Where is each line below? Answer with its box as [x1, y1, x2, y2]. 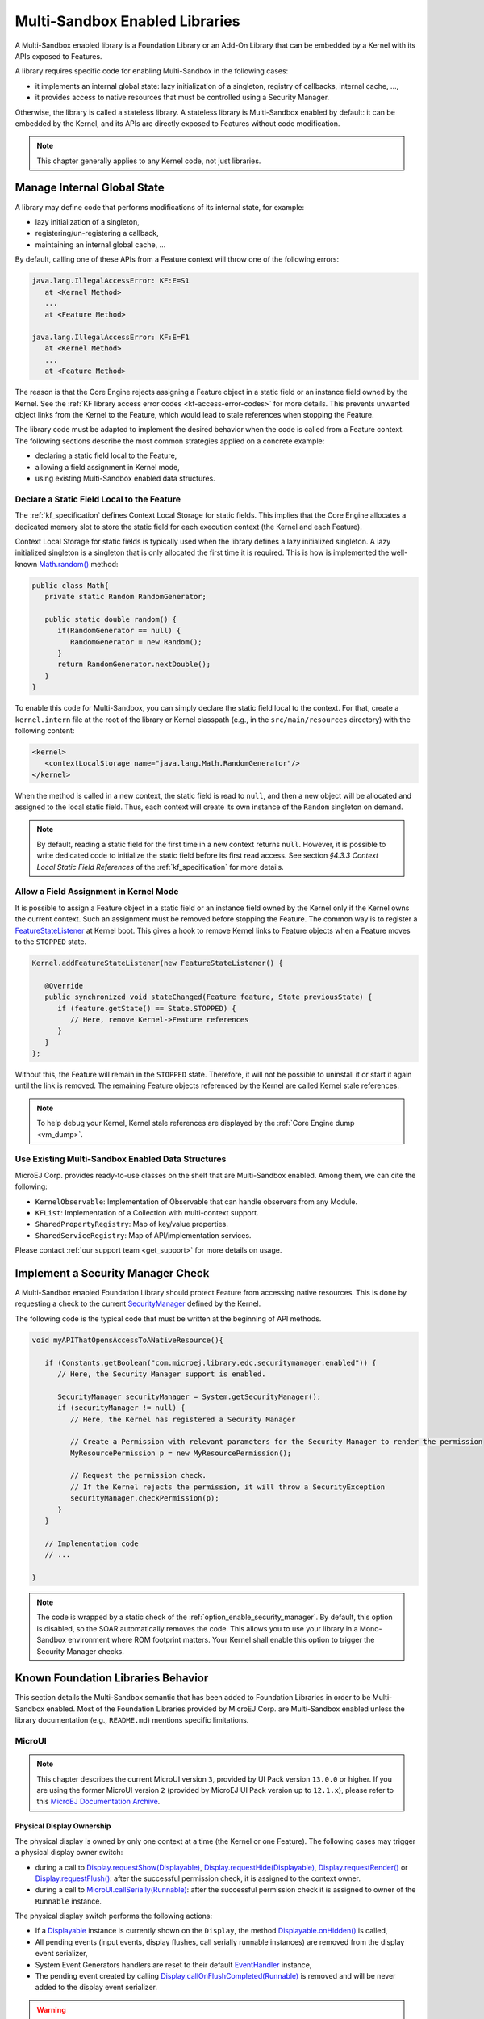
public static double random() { [44, 615, 177, 623]
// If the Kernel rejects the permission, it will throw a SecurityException [69, 1482, 386, 1492]
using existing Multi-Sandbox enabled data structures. [35, 473, 215, 483]
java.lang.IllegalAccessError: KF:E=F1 [31, 333, 190, 342]
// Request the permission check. [69, 1471, 207, 1480]
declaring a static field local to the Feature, [35, 451, 177, 460]
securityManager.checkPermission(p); [69, 1494, 219, 1503]
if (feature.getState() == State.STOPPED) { [57, 1004, 237, 1013]
